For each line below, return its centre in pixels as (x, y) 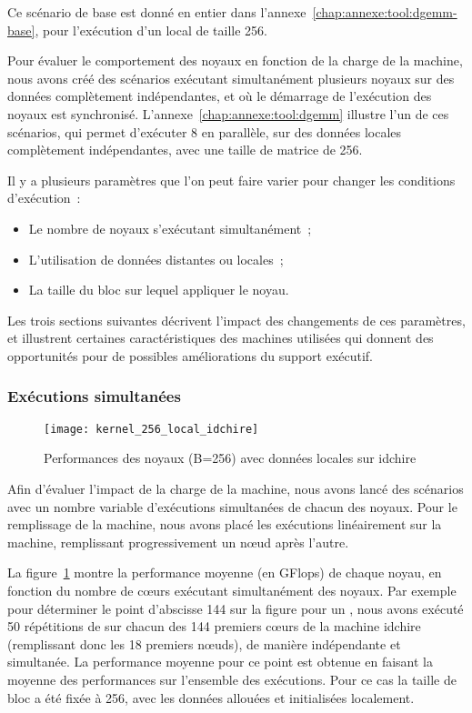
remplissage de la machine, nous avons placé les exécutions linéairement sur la (225, 524)
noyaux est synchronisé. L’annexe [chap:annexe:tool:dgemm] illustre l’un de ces (228, 113)
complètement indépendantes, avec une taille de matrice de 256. (185, 150)
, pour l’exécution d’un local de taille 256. (151, 30)
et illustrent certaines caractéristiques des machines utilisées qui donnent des (221, 338)
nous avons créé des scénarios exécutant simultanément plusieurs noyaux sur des (231, 78)
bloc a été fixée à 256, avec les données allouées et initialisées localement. (211, 697)
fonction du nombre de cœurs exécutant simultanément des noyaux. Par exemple (232, 590)
